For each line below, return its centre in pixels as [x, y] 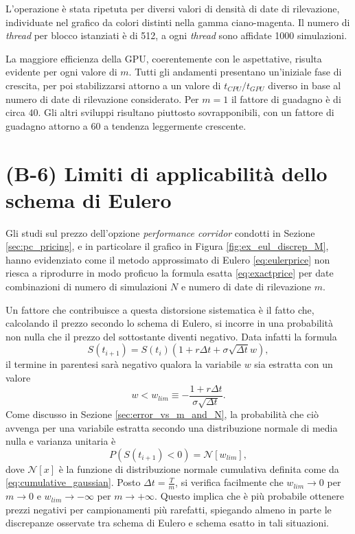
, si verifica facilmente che [229, 482]
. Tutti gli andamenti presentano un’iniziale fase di [235, 72]
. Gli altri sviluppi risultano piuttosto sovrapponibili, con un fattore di [186, 112]
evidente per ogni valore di [61, 72]
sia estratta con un [294, 364]
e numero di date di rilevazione [246, 287]
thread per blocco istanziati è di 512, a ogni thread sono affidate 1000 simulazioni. [176, 35]
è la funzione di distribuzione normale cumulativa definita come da [199, 468]
